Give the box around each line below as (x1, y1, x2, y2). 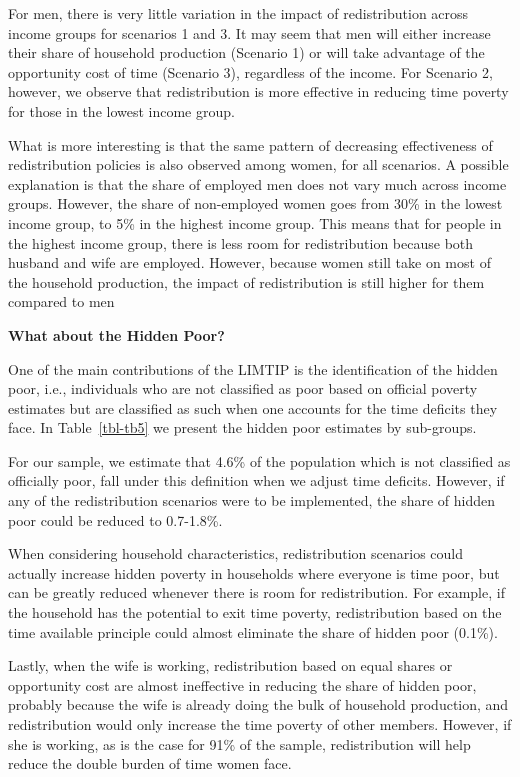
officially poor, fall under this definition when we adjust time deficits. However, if (8, 470, 505, 491)
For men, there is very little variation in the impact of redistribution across (8, 3, 469, 23)
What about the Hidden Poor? (8, 324, 225, 345)
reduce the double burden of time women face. (8, 753, 292, 774)
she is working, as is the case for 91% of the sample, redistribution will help (8, 733, 471, 754)
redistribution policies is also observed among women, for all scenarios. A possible (8, 154, 509, 175)
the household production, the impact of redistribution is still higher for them (8, 271, 485, 292)
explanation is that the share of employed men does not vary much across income (8, 173, 507, 194)
